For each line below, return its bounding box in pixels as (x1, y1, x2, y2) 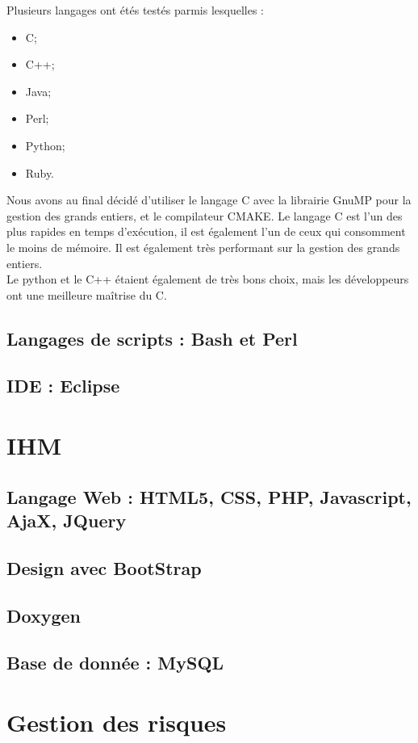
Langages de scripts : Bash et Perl (6, 325, 298, 351)
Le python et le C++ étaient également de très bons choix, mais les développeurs (6, 271, 409, 288)
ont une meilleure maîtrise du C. (6, 286, 167, 303)
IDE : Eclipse (6, 373, 120, 398)
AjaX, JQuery (6, 508, 127, 533)
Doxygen (6, 602, 81, 628)
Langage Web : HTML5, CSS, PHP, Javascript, (6, 484, 412, 509)
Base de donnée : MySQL (6, 650, 224, 675)
